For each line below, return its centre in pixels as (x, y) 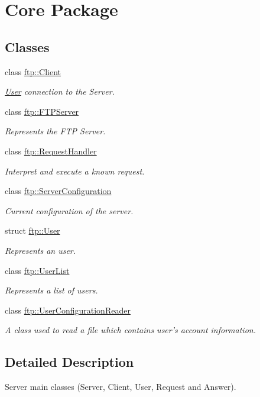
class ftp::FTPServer (42, 111)
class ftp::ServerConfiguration (58, 191)
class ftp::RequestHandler (51, 151)
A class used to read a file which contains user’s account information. (130, 330)
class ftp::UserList (37, 270)
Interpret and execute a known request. (75, 171)
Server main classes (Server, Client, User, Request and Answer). (121, 387)
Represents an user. (40, 250)
